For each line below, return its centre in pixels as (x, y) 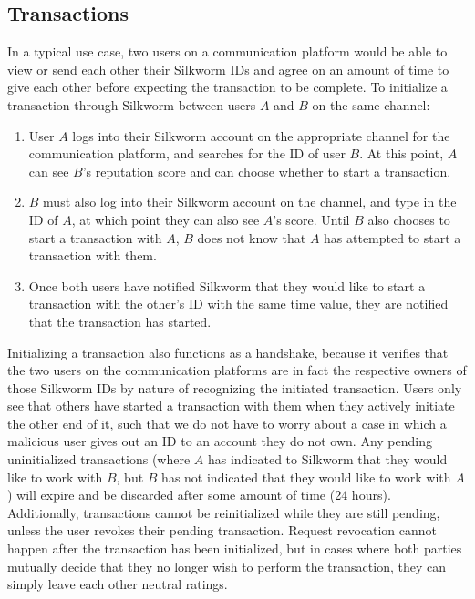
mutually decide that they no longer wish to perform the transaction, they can (227, 566)
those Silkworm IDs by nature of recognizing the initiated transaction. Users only (235, 387)
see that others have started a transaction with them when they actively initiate (231, 406)
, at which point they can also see (165, 219)
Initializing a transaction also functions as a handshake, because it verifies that (228, 352)
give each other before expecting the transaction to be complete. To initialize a (227, 87)
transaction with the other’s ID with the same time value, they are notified (238, 304)
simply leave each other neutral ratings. (118, 584)
